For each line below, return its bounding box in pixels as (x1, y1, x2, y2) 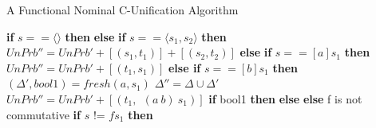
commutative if (6, 106, 81, 122)
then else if (65, 28, 126, 45)
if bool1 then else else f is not (208, 90, 362, 107)
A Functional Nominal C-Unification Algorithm (6, 2, 239, 17)
